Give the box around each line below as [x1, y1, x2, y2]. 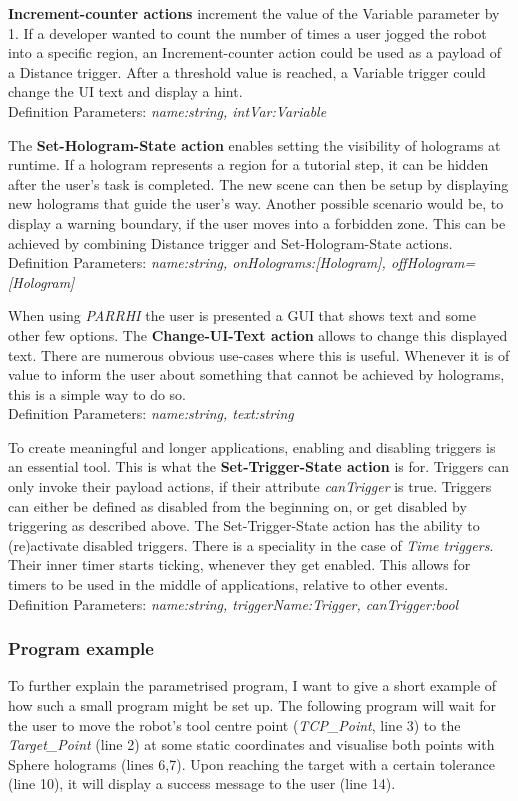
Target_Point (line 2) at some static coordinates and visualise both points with [8, 734, 495, 755]
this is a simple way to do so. [8, 383, 186, 404]
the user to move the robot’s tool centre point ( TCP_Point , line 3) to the [8, 714, 461, 735]
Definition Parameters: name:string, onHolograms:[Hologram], [8, 252, 386, 273]
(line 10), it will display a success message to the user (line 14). [8, 773, 396, 794]
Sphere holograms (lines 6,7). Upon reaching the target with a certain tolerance [8, 753, 495, 774]
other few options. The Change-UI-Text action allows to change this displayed [8, 324, 508, 345]
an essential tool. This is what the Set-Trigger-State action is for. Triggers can [8, 456, 509, 477]
